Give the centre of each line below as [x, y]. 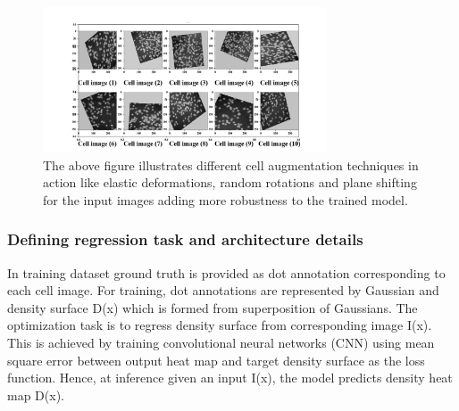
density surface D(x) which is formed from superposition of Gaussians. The [213, 307]
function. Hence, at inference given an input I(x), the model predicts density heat [230, 378]
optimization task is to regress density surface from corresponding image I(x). [220, 325]
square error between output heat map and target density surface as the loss [216, 360]
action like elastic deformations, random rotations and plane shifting [230, 182]
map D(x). [36, 395]
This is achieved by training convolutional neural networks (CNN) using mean [221, 342]
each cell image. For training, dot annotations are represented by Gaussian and [223, 290]
